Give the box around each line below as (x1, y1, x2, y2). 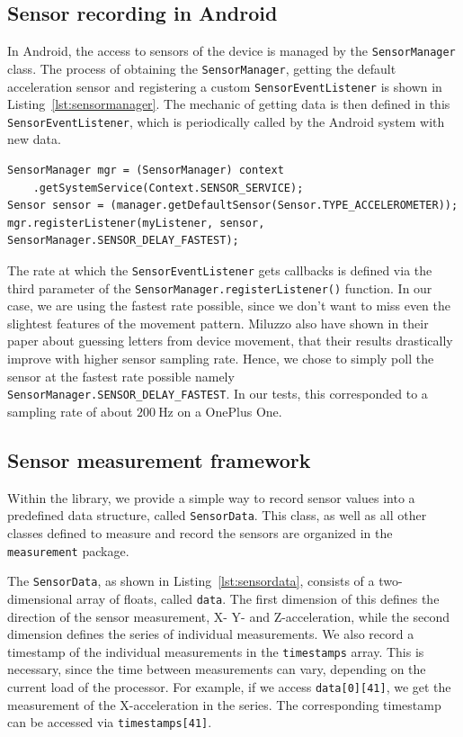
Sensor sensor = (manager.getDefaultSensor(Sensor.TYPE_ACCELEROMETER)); (7, 199, 459, 212)
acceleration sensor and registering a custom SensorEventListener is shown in (7, 76, 442, 95)
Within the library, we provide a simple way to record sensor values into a (7, 488, 415, 507)
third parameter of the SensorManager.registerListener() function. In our (7, 278, 432, 297)
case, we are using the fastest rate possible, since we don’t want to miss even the (7, 296, 450, 315)
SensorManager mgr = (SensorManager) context (7, 164, 284, 177)
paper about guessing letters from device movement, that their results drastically (7, 331, 453, 350)
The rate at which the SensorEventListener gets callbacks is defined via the (7, 260, 432, 279)
